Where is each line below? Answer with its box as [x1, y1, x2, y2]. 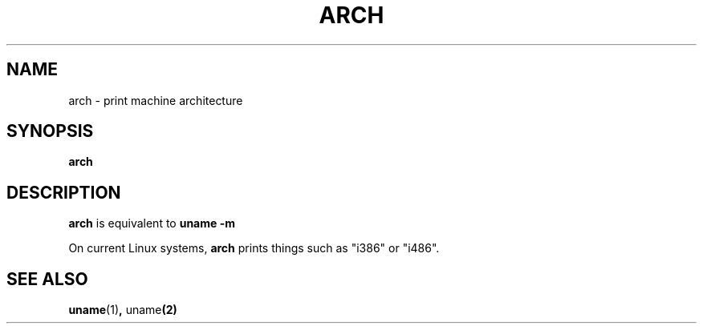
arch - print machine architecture [68, 93, 243, 107]
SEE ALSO [6, 268, 88, 289]
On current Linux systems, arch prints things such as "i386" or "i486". [68, 241, 440, 256]
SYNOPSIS [6, 121, 94, 142]
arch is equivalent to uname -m [68, 216, 236, 231]
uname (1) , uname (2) [68, 303, 177, 317]
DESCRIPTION [6, 182, 121, 203]
